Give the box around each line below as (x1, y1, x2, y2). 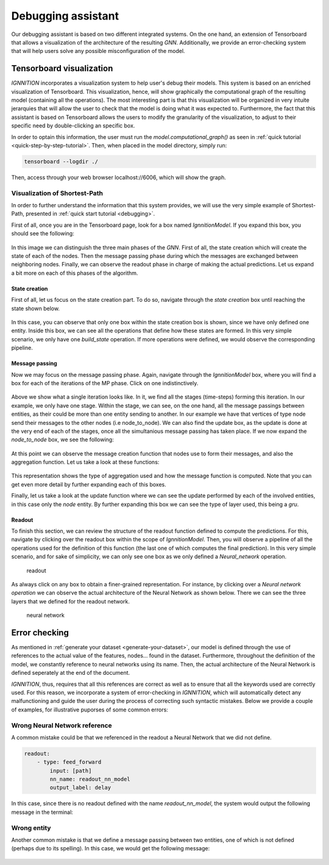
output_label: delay (49, 784, 111, 791)
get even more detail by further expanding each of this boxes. (11, 480, 167, 488)
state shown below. (11, 305, 60, 312)
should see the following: (11, 230, 74, 237)
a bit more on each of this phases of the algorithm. (11, 269, 138, 277)
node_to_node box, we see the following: (11, 436, 114, 443)
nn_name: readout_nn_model (49, 776, 130, 783)
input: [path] (49, 767, 92, 774)
